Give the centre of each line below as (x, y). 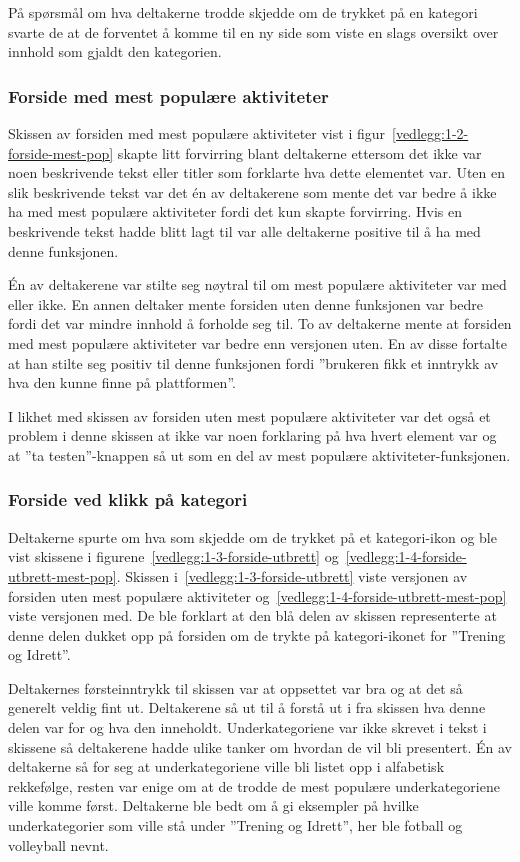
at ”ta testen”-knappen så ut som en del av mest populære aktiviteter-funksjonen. (259, 454)
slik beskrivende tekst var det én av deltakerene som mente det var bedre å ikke (252, 191)
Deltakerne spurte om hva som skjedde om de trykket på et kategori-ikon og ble (252, 536)
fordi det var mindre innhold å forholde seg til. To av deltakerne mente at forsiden (260, 323)
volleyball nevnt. (58, 844)
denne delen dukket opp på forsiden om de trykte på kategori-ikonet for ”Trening (257, 634)
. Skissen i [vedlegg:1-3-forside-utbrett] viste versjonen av (292, 575)
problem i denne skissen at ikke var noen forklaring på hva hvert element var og (252, 435)
